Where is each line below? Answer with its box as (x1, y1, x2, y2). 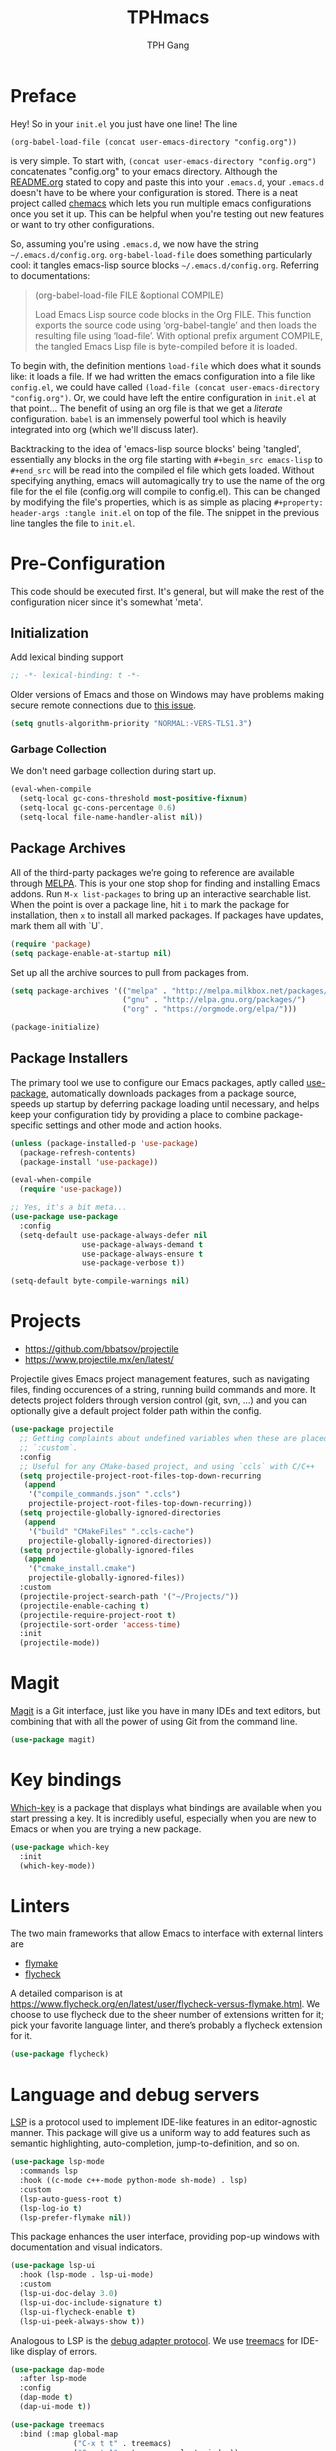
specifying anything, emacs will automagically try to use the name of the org (10, 474, 326, 486)
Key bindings (10, 1769, 122, 1791)
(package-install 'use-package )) (19, 1157, 159, 1167)
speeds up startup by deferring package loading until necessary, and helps (10, 1097, 320, 1110)
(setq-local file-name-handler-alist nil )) (19, 812, 203, 823)
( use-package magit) (10, 1735, 97, 1745)
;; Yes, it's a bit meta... (10, 1202, 128, 1213)
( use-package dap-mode (10, 2364, 105, 2375)
